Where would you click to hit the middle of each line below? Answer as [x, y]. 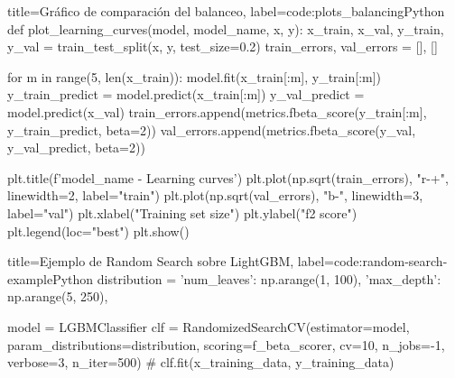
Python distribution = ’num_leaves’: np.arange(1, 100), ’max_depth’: [247, 278]
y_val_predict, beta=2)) [76, 148]
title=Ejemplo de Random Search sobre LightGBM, [151, 261]
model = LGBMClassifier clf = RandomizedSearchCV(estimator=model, [209, 326]
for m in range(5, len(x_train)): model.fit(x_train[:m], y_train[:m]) [195, 76]
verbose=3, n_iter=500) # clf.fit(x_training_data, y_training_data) [201, 362]
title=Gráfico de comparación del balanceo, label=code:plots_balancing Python [226, 11]
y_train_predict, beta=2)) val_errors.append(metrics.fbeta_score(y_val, [212, 129]
